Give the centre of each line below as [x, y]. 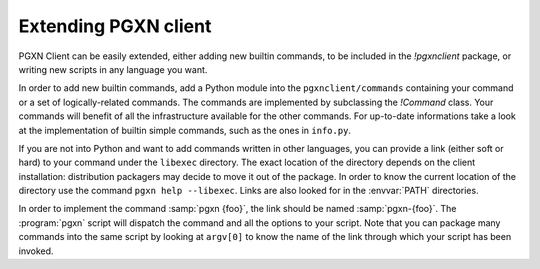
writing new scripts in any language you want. [113, 69]
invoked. [36, 251]
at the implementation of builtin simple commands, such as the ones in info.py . [185, 130]
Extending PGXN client [115, 26]
